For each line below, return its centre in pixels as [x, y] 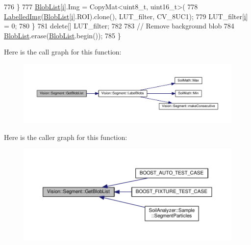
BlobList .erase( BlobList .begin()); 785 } [63, 35]
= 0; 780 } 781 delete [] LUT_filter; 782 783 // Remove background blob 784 [119, 26]
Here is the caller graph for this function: [66, 137]
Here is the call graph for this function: [63, 52]
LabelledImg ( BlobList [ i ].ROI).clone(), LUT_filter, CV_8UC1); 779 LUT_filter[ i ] [126, 16]
